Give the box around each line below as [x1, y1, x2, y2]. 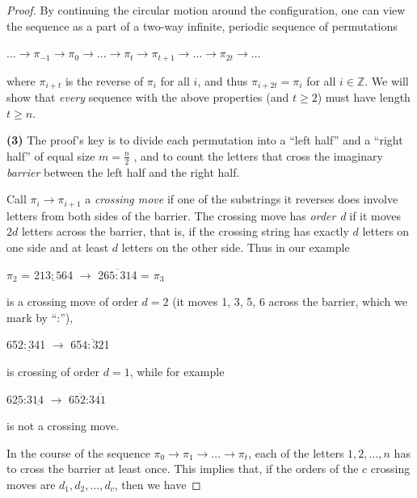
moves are [6, 475, 56, 492]
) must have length [317, 89, 411, 106]
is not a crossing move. [6, 417, 120, 434]
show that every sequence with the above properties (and [6, 89, 289, 106]
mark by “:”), [6, 308, 74, 325]
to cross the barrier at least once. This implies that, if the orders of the [6, 460, 359, 477]
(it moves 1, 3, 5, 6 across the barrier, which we [172, 293, 407, 310]
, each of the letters [248, 444, 344, 461]
